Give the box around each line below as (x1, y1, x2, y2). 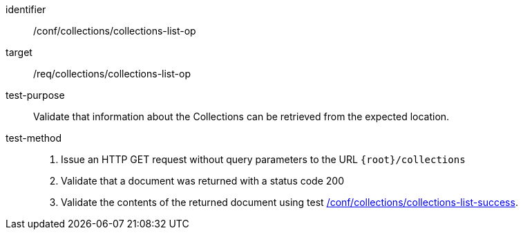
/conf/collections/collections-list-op (33, 25, 196, 37)
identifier (6, 3, 46, 15)
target (6, 46, 32, 58)
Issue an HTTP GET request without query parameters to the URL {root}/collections (61, 153, 466, 165)
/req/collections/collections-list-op (33, 68, 191, 79)
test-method (6, 132, 61, 144)
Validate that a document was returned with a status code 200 (61, 175, 344, 187)
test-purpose (6, 89, 65, 101)
